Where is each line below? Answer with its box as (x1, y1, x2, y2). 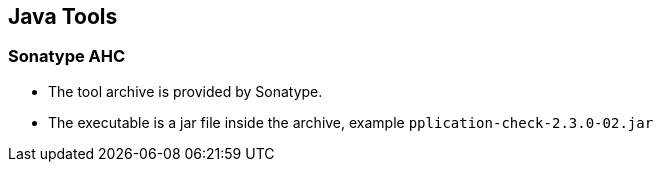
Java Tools (8, 4, 118, 29)
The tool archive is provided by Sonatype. (48, 82, 323, 100)
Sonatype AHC (8, 46, 126, 67)
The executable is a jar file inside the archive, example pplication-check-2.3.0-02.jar (48, 113, 654, 131)
